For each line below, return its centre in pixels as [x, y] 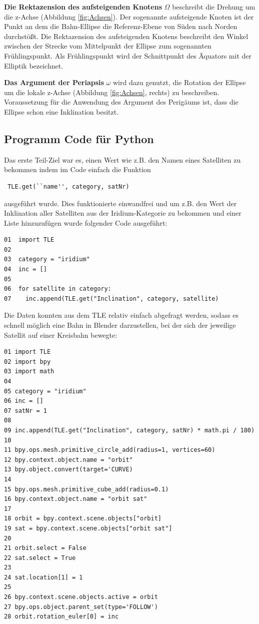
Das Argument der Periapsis [54, 82]
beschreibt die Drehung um [214, 7]
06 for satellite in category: [58, 289]
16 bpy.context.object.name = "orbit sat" [76, 499]
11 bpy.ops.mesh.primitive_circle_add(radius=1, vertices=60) [110, 450]
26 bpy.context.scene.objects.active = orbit [81, 597]
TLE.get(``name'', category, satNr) [68, 186]
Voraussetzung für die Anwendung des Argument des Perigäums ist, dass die [121, 102]
